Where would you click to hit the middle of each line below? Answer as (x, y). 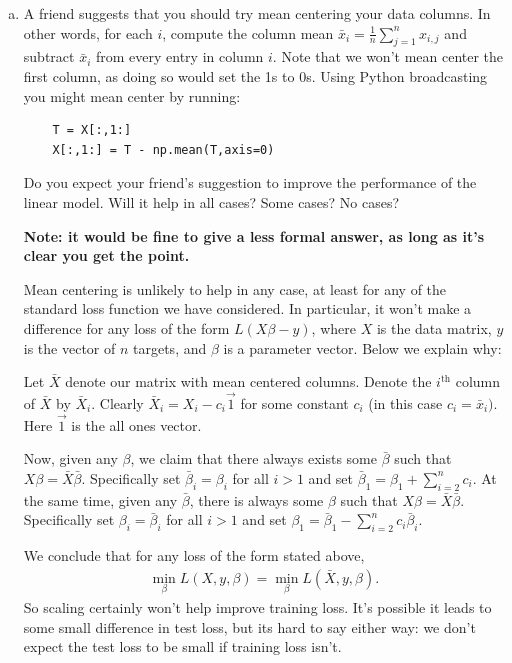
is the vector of (69, 347)
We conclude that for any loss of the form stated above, (194, 555)
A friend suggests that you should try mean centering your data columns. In (257, 13)
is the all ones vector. (136, 424)
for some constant (294, 402)
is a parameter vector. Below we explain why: (362, 347)
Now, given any (70, 458)
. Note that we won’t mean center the (388, 56)
